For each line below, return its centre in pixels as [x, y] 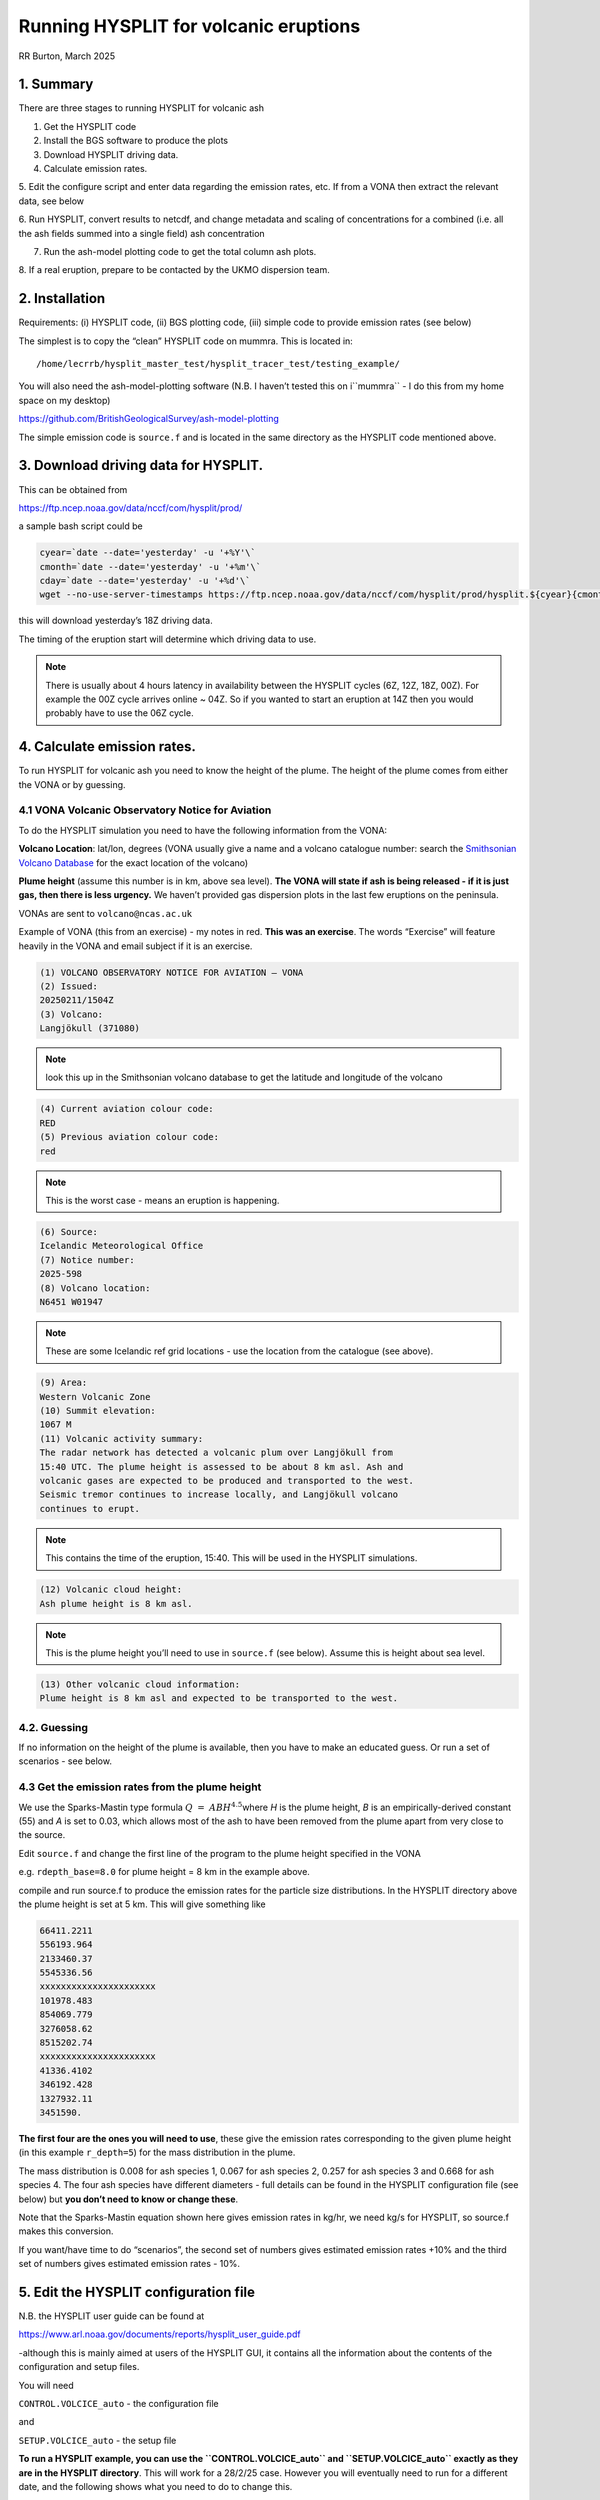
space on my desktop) [64, 400]
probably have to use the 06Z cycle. [119, 713]
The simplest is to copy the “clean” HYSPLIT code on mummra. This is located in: [186, 341]
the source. [42, 1835]
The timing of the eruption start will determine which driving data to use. [167, 639]
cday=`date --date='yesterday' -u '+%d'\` [145, 581]
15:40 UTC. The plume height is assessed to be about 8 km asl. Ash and [221, 1466]
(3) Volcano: [71, 1014]
